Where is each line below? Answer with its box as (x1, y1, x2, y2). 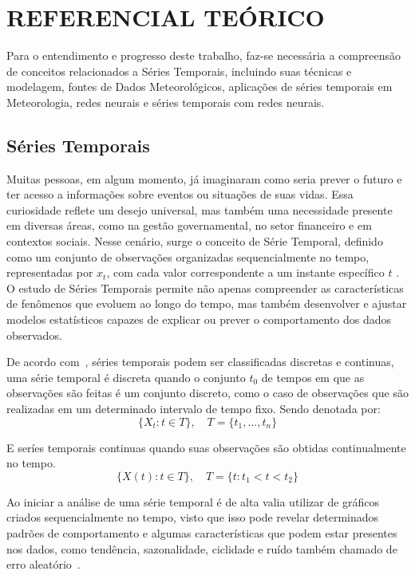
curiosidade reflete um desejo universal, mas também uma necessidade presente (6, 201, 393, 218)
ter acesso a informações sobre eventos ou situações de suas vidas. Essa (6, 186, 354, 203)
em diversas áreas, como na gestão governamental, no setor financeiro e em (6, 217, 372, 234)
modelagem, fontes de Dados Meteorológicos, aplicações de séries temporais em (6, 78, 393, 95)
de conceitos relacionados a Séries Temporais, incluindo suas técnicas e (6, 62, 352, 79)
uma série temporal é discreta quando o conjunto (6, 368, 246, 385)
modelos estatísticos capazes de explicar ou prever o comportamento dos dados (6, 311, 392, 328)
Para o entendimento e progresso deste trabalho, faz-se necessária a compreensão (6, 47, 401, 64)
